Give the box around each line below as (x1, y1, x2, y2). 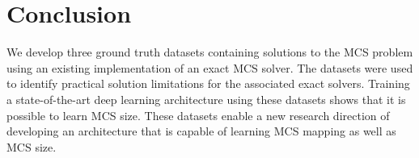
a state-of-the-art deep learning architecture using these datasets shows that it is (6, 90, 406, 107)
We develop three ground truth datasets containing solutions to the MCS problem (6, 44, 413, 60)
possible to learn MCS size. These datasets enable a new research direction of (6, 106, 390, 123)
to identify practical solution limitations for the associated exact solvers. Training (6, 75, 410, 92)
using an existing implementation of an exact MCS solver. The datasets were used (6, 59, 413, 76)
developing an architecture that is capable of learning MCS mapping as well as (6, 123, 396, 139)
